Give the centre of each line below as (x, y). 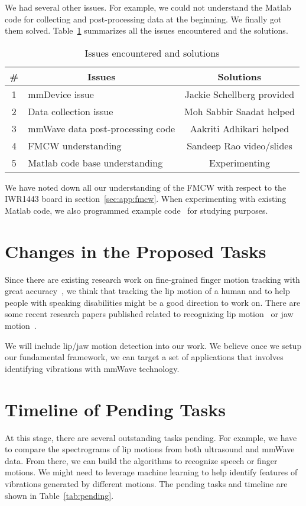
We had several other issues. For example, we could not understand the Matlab (148, 7)
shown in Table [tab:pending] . (59, 495)
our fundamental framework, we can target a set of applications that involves (144, 357)
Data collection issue (71, 111)
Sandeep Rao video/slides (240, 145)
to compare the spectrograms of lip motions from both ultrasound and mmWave (150, 449)
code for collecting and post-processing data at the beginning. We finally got (143, 19)
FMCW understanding (75, 145)
